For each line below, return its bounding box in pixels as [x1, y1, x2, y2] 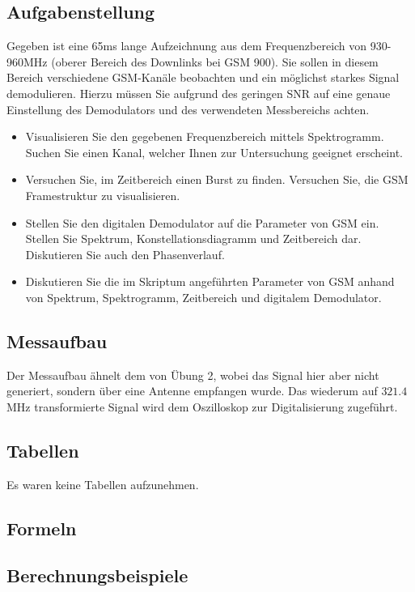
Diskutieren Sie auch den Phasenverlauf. [25, 245, 225, 262]
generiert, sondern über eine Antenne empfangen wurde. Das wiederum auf [6, 382, 378, 399]
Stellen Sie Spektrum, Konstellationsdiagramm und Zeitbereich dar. [25, 230, 362, 247]
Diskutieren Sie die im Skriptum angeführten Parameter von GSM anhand [25, 273, 395, 290]
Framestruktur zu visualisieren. [25, 186, 180, 203]
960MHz [6, 53, 48, 70]
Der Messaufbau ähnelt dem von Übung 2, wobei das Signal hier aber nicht [6, 366, 379, 383]
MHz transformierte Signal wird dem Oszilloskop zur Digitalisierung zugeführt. [6, 398, 398, 415]
